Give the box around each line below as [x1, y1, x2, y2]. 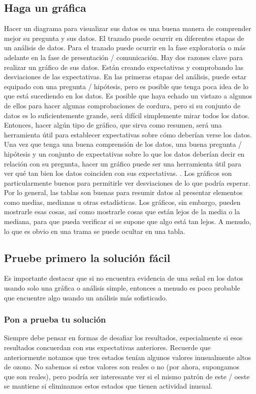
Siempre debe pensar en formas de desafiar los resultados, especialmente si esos [4, 332, 243, 343]
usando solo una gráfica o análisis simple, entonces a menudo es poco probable [4, 283, 240, 293]
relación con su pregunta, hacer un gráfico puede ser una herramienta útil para [4, 158, 241, 168]
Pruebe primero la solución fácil [4, 250, 170, 265]
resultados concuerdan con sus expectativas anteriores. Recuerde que [4, 342, 211, 353]
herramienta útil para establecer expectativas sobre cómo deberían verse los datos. [4, 129, 252, 139]
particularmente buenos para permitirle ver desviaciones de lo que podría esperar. [4, 177, 251, 188]
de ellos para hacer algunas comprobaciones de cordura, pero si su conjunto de [4, 100, 241, 110]
